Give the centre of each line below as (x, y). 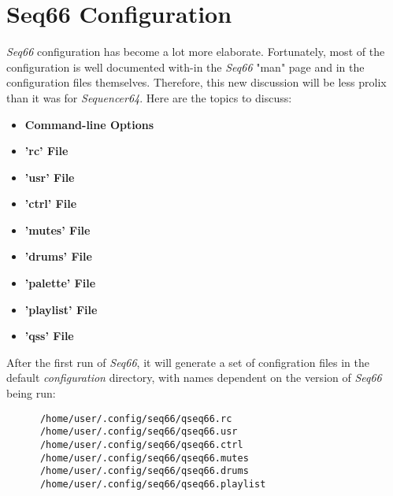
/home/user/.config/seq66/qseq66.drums (144, 471)
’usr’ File (50, 177)
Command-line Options (89, 124)
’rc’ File (46, 151)
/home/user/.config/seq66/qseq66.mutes (144, 458)
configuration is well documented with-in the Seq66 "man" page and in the (185, 67)
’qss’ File (49, 336)
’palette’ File (60, 283)
